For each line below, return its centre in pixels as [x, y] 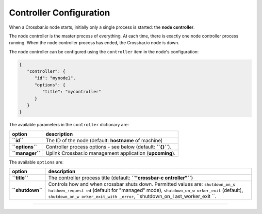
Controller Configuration [59, 13]
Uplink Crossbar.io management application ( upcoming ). [110, 153]
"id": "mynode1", [55, 78]
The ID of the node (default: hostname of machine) [104, 140]
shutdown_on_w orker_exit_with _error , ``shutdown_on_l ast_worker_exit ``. [132, 197]
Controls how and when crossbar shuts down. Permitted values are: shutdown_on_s [142, 184]
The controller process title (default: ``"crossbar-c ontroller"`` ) [121, 178]
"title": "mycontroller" [72, 92]
